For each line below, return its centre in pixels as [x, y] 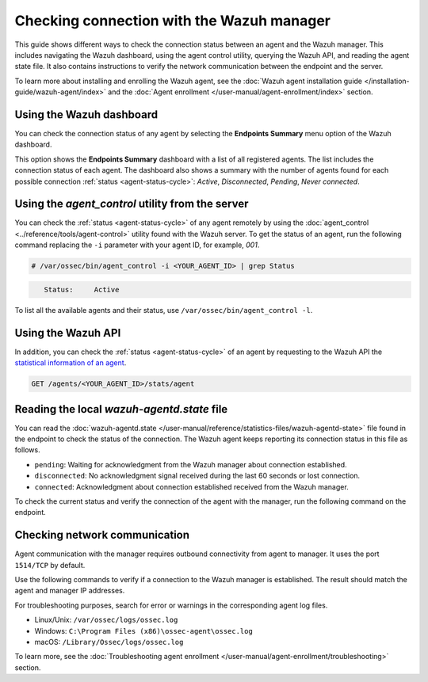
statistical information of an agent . [71, 363]
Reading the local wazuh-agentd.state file [121, 409]
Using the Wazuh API [68, 333]
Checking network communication [102, 535]
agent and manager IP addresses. [70, 591]
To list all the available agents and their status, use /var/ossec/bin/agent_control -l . [164, 310]
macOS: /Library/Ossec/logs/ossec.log [109, 642]
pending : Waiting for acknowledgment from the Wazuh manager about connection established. [191, 464]
